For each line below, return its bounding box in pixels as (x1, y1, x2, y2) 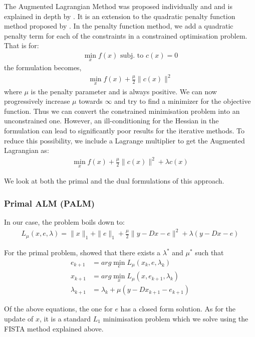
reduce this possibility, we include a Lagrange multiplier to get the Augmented (4, 135, 245, 145)
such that (195, 247, 224, 258)
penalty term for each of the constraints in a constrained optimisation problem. (4, 30, 247, 41)
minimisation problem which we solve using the (103, 313, 248, 323)
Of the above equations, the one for (4, 303, 113, 314)
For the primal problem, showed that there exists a (4, 247, 161, 258)
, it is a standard (40, 313, 91, 323)
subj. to (120, 52, 144, 59)
